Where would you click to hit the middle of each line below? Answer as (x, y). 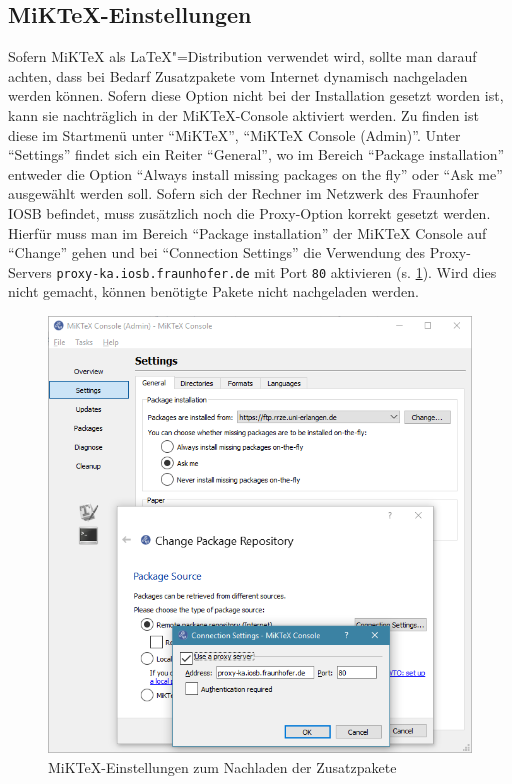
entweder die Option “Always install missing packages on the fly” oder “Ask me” (255, 173)
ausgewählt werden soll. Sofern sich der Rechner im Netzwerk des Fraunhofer (244, 193)
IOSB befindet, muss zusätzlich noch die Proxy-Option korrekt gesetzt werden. (249, 212)
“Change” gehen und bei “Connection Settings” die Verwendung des (217, 252)
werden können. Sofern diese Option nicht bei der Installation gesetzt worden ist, (256, 95)
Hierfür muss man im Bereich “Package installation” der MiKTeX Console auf (247, 232)
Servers (30, 271)
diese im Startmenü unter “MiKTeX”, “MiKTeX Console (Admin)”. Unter (234, 134)
